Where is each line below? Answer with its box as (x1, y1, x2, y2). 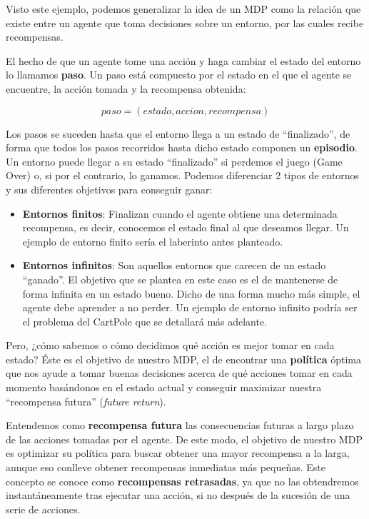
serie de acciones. (6, 501, 81, 516)
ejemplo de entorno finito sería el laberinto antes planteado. (22, 233, 283, 248)
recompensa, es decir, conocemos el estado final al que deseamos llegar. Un (22, 220, 349, 235)
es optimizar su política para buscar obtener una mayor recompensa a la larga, (6, 445, 350, 460)
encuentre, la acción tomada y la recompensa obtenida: (6, 81, 246, 96)
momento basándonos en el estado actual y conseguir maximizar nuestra (6, 380, 322, 395)
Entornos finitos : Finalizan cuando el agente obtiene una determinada (22, 206, 338, 221)
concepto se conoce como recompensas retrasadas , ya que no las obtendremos (6, 473, 359, 488)
